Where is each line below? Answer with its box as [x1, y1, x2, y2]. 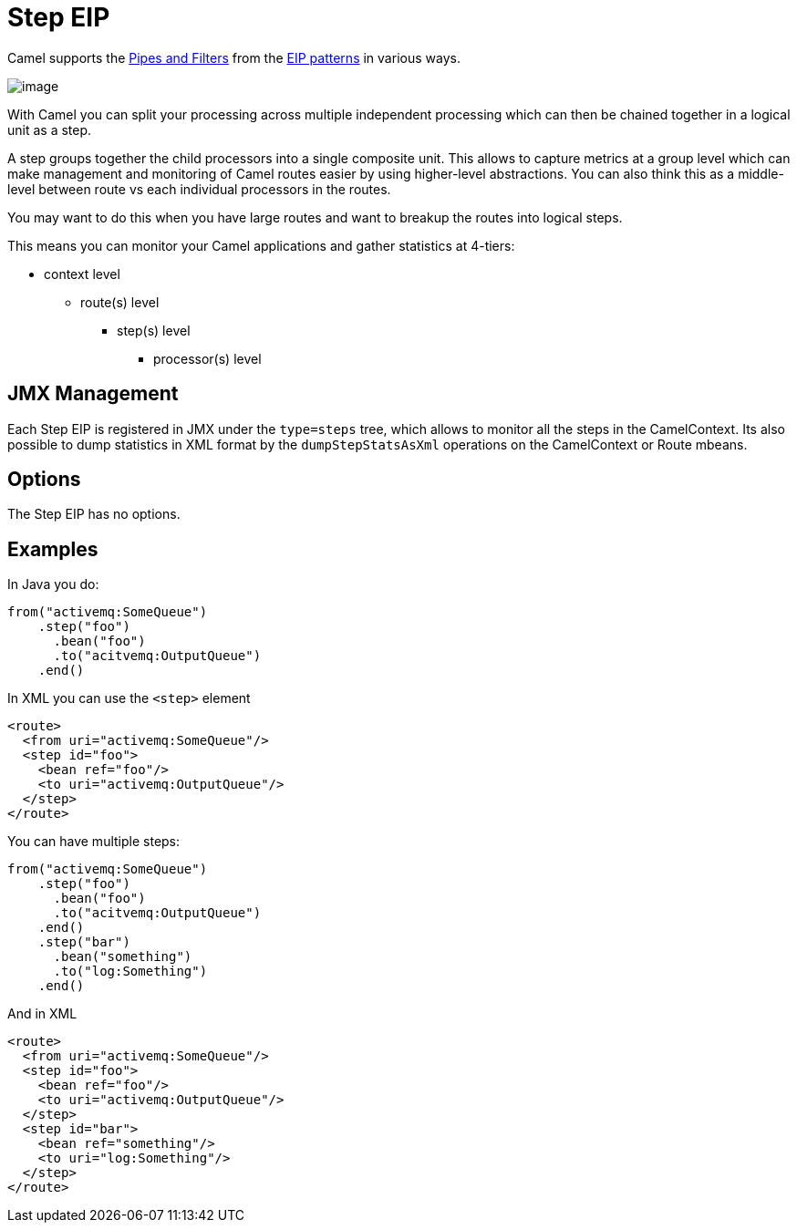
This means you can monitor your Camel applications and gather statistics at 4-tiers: [7, 237, 515, 253]
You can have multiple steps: [7, 833, 181, 850]
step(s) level [117, 322, 191, 338]
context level [44, 265, 120, 282]
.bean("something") [53, 949, 192, 965]
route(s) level [80, 294, 160, 310]
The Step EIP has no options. [7, 506, 181, 522]
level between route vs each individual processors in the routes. [7, 181, 391, 197]
